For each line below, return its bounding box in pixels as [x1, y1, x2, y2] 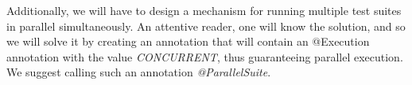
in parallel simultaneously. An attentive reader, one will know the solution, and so [6, 17, 406, 34]
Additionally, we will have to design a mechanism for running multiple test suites [6, 2, 402, 18]
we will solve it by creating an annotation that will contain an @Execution [6, 33, 370, 50]
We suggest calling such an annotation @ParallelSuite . [6, 64, 271, 80]
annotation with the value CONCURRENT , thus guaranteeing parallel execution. [6, 48, 403, 65]
